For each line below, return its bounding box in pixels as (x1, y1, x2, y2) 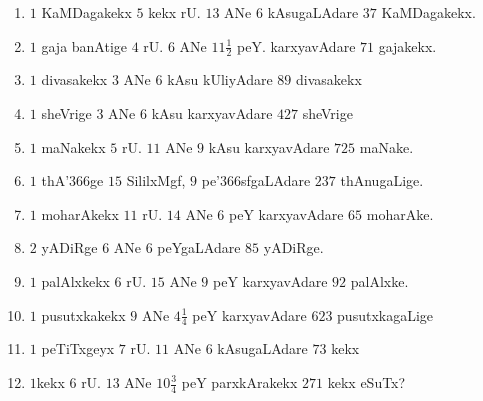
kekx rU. (148, 2, 201, 22)
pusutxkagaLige (337, 304, 434, 325)
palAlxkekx (41, 270, 110, 291)
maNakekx (41, 136, 106, 157)
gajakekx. (378, 35, 437, 56)
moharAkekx (41, 203, 119, 224)
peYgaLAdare (157, 237, 241, 258)
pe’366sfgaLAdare (201, 170, 311, 191)
